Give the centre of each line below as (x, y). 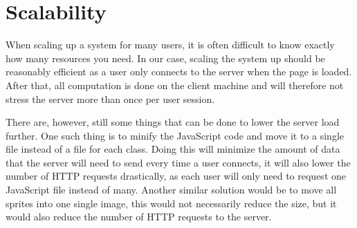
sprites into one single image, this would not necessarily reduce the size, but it (171, 203)
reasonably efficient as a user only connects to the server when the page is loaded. (179, 72)
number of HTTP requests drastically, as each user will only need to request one (176, 176)
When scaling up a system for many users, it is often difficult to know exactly (170, 45)
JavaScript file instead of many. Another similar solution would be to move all (171, 190)
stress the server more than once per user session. (110, 98)
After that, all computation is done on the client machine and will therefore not (175, 85)
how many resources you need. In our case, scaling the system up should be (165, 58)
